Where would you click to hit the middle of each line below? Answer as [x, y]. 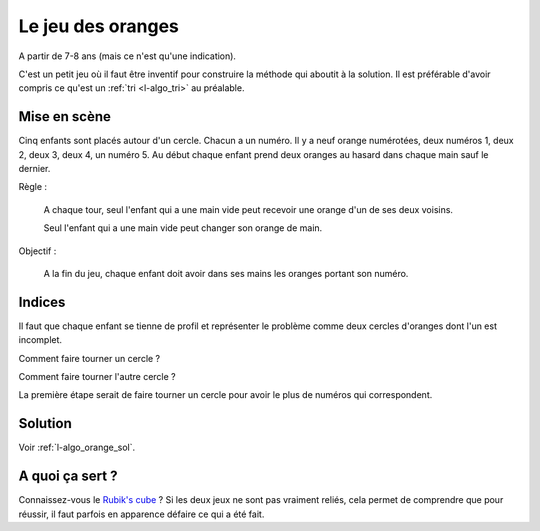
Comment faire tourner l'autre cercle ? [97, 377]
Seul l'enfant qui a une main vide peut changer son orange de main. [183, 228]
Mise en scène [65, 116]
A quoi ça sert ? [68, 476]
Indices [42, 301]
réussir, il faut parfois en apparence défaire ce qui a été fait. [141, 514]
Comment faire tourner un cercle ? [89, 358]
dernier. [34, 169]
